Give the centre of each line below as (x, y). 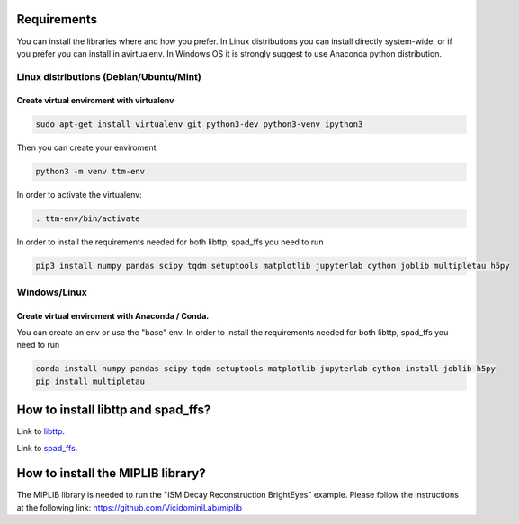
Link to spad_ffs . (47, 448)
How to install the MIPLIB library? (111, 473)
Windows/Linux (52, 292)
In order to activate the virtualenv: (80, 195)
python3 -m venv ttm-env (90, 172)
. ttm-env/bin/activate (88, 219)
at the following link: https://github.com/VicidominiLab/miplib (130, 507)
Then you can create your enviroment (86, 147)
